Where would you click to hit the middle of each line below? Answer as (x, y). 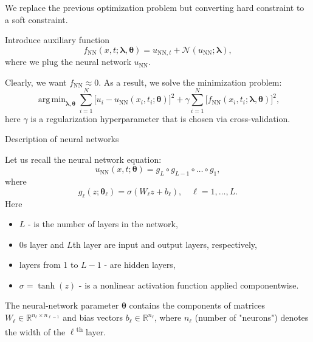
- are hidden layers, (140, 265)
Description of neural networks (62, 139)
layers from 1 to (49, 265)
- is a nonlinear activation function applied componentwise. (189, 285)
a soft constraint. (36, 19)
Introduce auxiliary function (57, 40)
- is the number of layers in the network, (103, 224)
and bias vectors (93, 317)
